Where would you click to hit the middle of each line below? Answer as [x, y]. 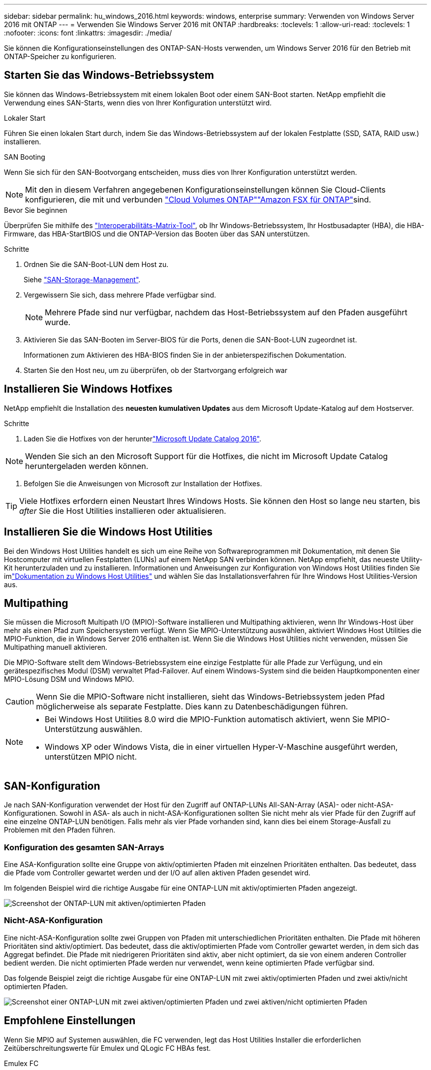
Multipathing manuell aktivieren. [56, 647]
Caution [20, 702]
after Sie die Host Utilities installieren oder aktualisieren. [123, 511]
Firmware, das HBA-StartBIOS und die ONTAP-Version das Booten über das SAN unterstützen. [157, 234]
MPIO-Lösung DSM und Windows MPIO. [69, 679]
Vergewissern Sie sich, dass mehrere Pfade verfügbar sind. [120, 295]
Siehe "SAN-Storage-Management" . [82, 279]
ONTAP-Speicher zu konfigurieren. [60, 56]
